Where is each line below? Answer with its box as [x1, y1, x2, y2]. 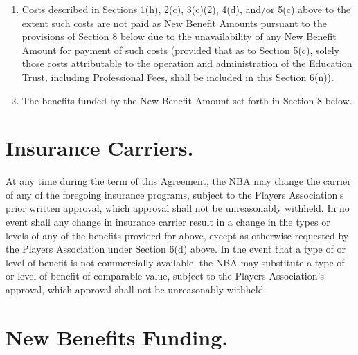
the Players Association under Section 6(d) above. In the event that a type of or [6, 242, 346, 256]
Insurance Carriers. [6, 134, 194, 162]
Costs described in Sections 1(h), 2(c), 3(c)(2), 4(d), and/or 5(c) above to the [21, 2, 351, 16]
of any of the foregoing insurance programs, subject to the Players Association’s [6, 187, 344, 201]
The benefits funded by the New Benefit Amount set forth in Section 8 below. [21, 93, 352, 107]
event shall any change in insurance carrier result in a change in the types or [6, 215, 330, 229]
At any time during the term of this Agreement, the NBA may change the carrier [6, 174, 351, 188]
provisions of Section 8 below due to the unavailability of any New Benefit [21, 29, 337, 44]
